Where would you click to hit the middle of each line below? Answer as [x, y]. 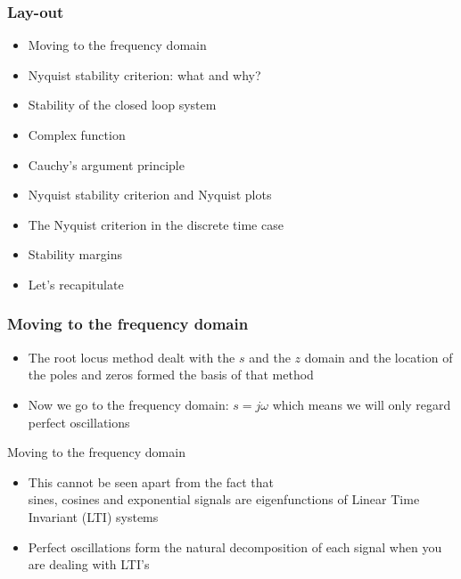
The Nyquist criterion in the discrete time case [156, 224]
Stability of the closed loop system [122, 105]
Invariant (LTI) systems [93, 516]
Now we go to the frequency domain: [128, 404]
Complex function [77, 135]
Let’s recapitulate [76, 284]
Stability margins [75, 254]
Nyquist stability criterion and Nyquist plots [150, 195]
